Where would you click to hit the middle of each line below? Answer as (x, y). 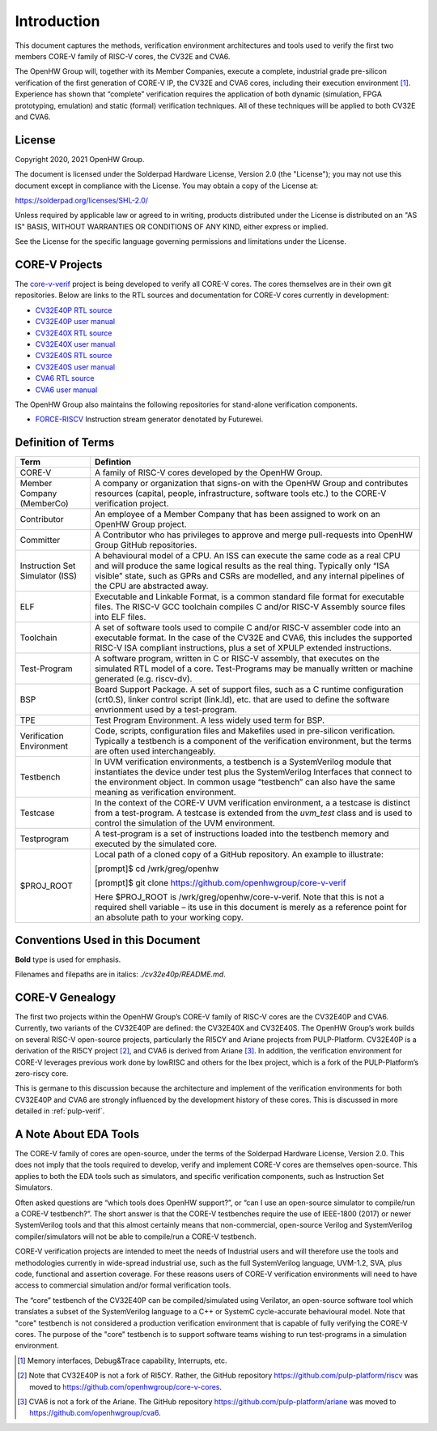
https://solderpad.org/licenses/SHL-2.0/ (82, 200)
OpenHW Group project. (140, 524)
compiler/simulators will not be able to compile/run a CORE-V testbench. (136, 1237)
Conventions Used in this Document (108, 940)
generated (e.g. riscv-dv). (143, 679)
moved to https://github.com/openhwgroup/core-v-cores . (126, 1386)
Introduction (57, 21)
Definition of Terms (65, 443)
